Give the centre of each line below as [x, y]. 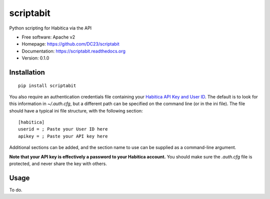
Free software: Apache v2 [48, 37]
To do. [16, 189]
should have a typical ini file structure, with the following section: [76, 110]
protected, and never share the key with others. [58, 164]
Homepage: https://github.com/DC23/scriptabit [70, 44]
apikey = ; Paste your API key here [63, 136]
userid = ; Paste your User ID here [63, 129]
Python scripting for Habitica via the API [50, 28]
